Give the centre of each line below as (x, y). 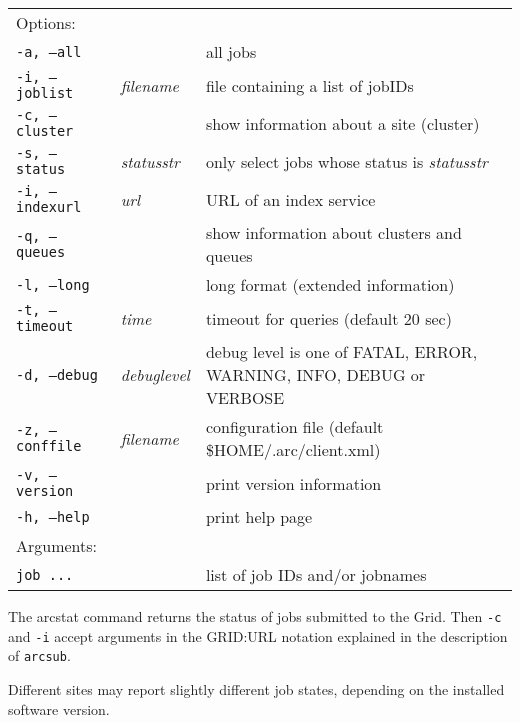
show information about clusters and (333, 232)
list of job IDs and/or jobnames (316, 574)
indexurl (49, 207)
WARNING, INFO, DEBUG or (315, 374)
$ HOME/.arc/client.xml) (293, 449)
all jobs (231, 51)
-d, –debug (57, 374)
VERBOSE (245, 397)
